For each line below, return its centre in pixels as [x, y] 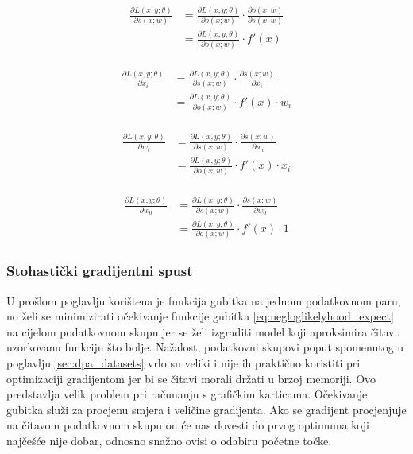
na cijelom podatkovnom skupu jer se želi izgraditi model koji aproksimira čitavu [204, 331]
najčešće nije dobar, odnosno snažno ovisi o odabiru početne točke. [169, 440]
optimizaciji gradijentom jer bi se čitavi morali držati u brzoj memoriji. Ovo [191, 378]
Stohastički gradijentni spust [100, 271]
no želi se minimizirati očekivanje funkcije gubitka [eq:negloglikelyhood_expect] [200, 316]
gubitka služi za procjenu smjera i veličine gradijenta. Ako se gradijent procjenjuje [206, 409]
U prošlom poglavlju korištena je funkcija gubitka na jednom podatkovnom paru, [204, 300]
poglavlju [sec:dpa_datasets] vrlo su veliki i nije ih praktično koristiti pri [183, 362]
